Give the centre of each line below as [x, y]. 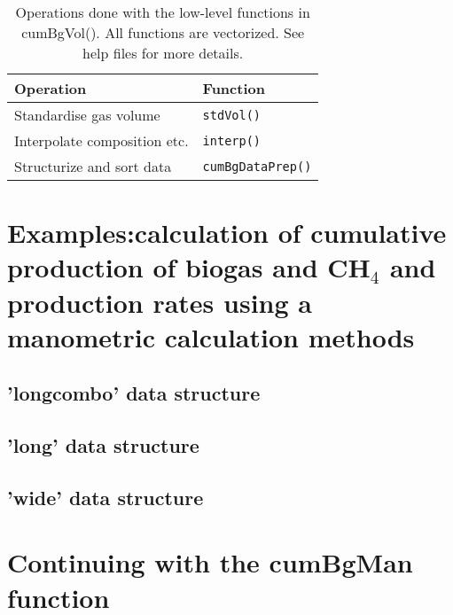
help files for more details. [163, 53]
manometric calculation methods [211, 336]
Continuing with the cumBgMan [210, 562]
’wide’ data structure [105, 497]
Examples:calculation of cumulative [227, 233]
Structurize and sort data [93, 166]
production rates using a [160, 302]
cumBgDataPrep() [257, 166]
